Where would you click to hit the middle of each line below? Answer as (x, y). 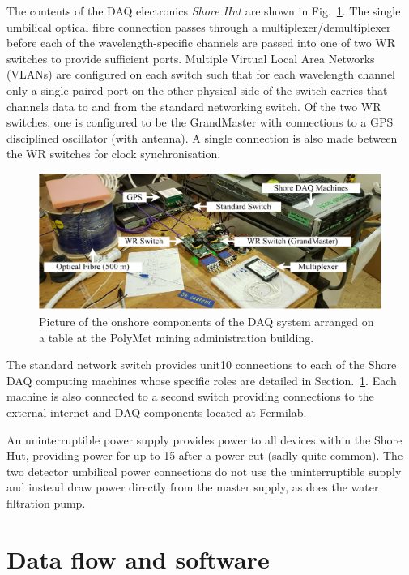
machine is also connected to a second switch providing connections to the (190, 396)
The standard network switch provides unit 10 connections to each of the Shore (202, 365)
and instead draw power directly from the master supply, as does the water (193, 487)
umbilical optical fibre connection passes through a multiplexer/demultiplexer (199, 26)
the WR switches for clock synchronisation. (114, 154)
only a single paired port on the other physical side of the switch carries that (197, 90)
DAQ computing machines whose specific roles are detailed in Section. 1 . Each (202, 380)
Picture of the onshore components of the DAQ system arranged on (207, 322)
